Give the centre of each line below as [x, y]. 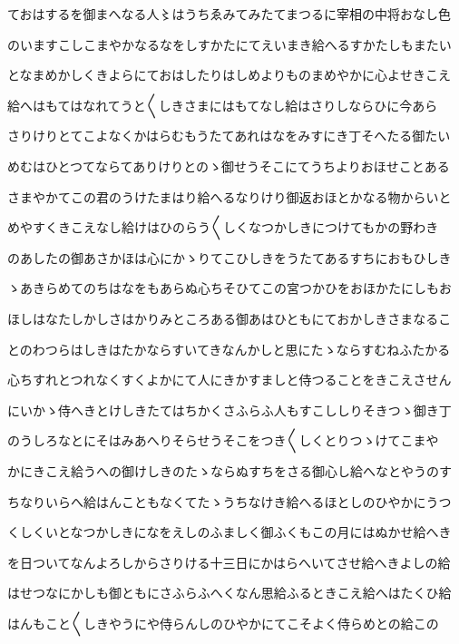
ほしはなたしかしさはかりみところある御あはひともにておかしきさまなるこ [229, 318]
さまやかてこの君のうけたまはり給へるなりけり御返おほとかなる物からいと [229, 196]
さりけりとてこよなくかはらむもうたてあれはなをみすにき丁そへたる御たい [229, 136]
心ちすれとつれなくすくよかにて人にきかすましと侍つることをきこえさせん [229, 380]
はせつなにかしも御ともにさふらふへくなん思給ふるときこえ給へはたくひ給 [229, 593]
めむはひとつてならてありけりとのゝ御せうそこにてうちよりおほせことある [229, 166]
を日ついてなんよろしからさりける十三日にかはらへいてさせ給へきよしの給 [229, 562]
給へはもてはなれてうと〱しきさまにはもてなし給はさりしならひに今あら [223, 105]
